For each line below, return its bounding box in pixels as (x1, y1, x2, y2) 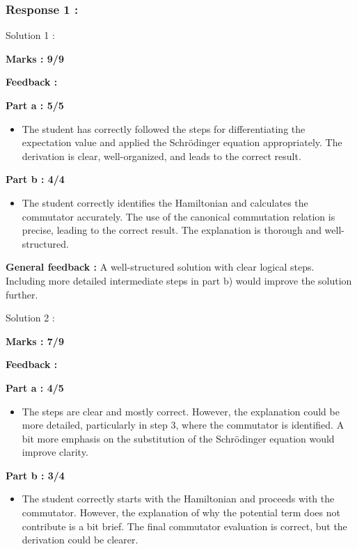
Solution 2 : (6, 310, 55, 325)
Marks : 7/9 (6, 333, 64, 348)
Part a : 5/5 (6, 98, 64, 112)
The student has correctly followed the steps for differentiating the (22, 121, 306, 136)
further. (6, 287, 38, 301)
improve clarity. (22, 445, 88, 459)
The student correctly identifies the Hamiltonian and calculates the (22, 195, 308, 209)
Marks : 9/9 (6, 51, 64, 65)
